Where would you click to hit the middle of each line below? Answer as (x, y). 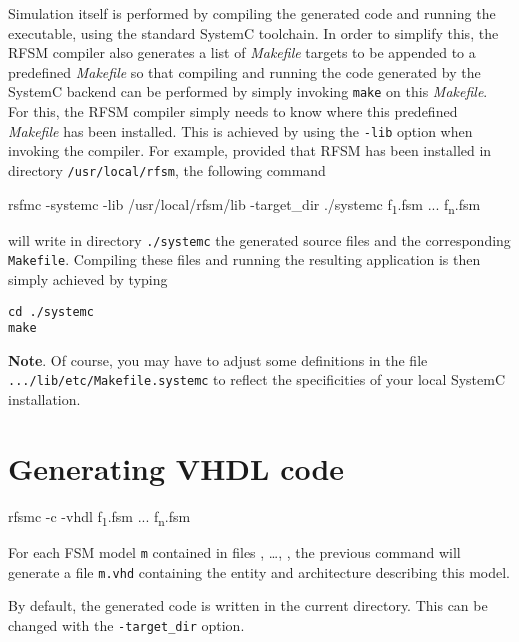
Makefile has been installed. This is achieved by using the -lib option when (240, 130)
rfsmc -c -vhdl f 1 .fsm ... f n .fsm (99, 517)
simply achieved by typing (88, 278)
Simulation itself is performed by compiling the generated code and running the (252, 13)
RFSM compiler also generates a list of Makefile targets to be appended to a (242, 52)
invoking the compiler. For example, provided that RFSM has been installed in (250, 150)
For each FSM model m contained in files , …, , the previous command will (234, 551)
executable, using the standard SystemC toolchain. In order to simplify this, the (253, 32)
